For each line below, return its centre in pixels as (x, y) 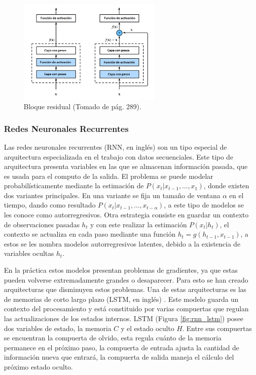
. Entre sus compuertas (217, 328)
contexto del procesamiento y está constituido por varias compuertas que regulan (127, 309)
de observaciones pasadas (42, 224)
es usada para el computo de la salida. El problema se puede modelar (109, 176)
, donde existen (226, 186)
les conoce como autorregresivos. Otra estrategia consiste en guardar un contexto (126, 215)
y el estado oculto (148, 328)
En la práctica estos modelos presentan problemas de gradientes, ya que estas (121, 270)
